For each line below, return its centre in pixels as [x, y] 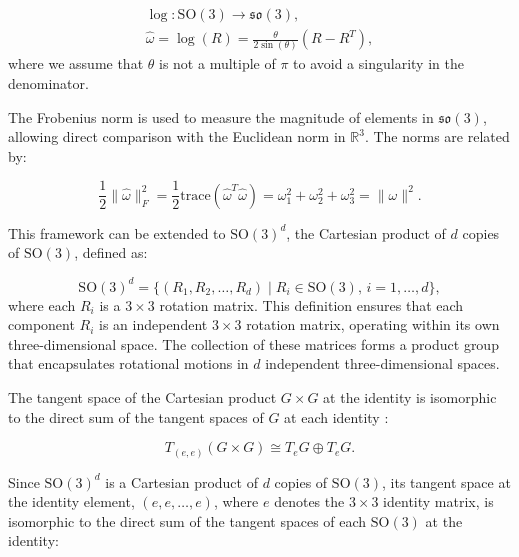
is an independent [153, 324]
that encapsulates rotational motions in [128, 363]
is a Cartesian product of [181, 481]
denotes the [309, 501]
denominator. [48, 83]
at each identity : [336, 416]
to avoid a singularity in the [378, 63]
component [41, 324]
